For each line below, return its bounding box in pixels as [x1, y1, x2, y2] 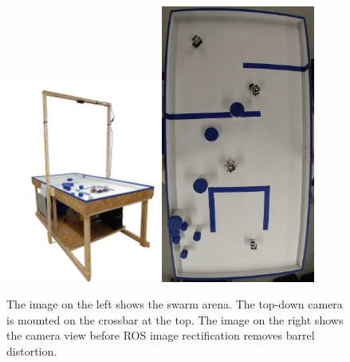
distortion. [6, 342, 57, 359]
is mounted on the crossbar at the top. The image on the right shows [6, 311, 344, 328]
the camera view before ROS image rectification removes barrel [6, 327, 315, 344]
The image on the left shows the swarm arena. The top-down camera [6, 296, 343, 312]
